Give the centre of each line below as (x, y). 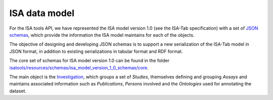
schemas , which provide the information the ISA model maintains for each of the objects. (102, 35)
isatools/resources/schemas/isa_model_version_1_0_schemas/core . (79, 67)
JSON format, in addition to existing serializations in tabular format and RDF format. (96, 51)
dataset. (18, 91)
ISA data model (42, 13)
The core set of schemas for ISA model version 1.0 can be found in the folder (89, 61)
